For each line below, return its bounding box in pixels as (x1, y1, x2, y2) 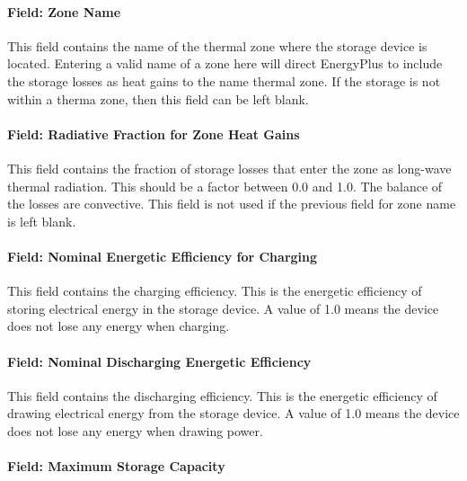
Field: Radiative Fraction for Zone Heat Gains (7, 124, 300, 143)
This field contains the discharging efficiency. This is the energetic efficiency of (7, 386, 437, 405)
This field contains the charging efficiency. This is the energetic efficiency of (7, 281, 422, 300)
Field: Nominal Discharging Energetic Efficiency (7, 352, 312, 370)
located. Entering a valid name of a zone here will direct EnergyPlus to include (7, 54, 443, 73)
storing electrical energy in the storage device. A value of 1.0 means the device (7, 298, 439, 317)
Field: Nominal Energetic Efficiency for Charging (7, 246, 318, 265)
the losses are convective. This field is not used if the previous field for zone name (7, 194, 456, 213)
